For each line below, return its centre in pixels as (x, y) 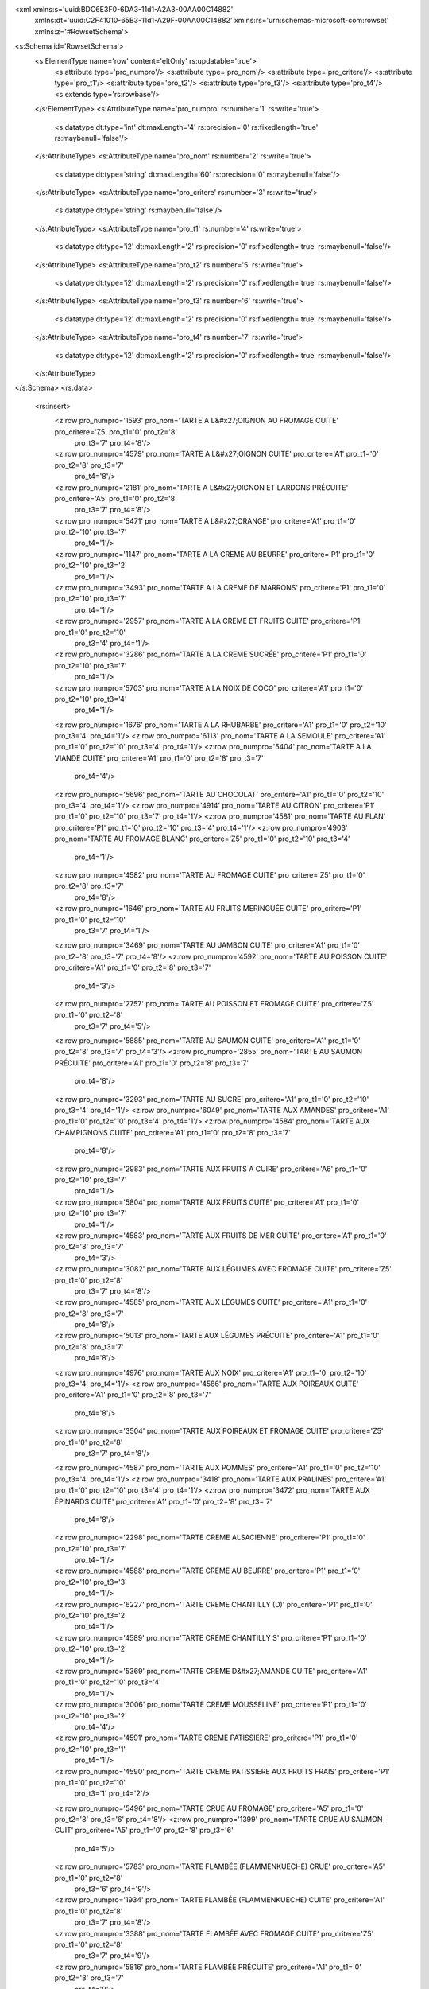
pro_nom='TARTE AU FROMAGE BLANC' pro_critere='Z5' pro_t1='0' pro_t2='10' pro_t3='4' (203, 839)
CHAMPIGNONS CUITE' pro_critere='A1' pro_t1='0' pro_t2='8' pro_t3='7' (173, 1132)
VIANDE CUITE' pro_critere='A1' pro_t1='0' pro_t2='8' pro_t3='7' (159, 758)
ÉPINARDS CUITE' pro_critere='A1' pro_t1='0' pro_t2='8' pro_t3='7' (163, 1501)
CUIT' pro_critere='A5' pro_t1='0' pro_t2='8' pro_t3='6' (144, 1831)
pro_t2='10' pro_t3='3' (91, 1582)
